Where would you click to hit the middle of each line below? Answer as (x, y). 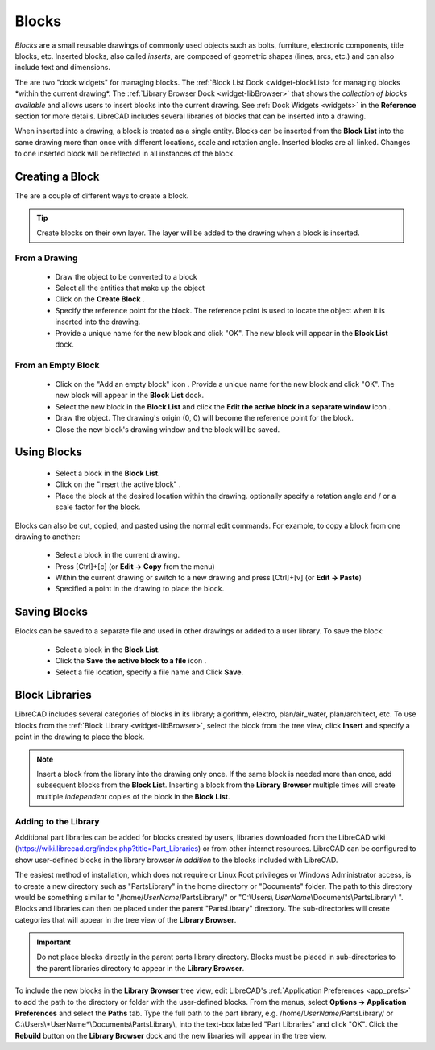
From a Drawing (46, 258)
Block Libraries (53, 695)
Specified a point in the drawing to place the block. (140, 589)
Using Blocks (48, 452)
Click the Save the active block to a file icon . (131, 661)
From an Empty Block (57, 365)
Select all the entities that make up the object (130, 288)
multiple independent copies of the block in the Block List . (133, 796)
